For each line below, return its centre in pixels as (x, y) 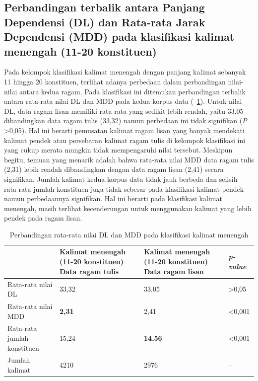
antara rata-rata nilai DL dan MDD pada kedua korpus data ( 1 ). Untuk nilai (123, 101)
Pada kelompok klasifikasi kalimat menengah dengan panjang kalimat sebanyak (125, 72)
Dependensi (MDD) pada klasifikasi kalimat (119, 37)
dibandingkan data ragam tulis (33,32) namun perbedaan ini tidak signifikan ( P (126, 120)
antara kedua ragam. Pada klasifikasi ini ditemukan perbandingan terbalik (132, 91)
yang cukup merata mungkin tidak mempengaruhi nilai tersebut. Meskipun (118, 150)
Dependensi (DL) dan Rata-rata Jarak (105, 22)
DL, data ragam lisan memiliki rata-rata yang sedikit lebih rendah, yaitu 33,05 (124, 111)
